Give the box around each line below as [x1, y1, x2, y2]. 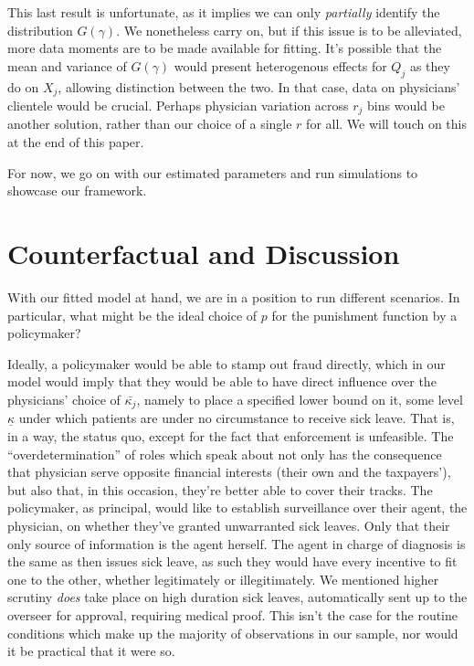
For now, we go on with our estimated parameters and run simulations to [7, 163, 418, 182]
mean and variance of [7, 56, 127, 75]
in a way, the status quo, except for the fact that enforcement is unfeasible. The [7, 427, 454, 445]
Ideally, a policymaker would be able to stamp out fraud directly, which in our [7, 354, 446, 373]
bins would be [367, 96, 445, 115]
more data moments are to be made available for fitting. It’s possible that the [7, 38, 442, 58]
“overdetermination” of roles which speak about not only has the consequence [7, 444, 442, 463]
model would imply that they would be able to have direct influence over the [7, 372, 437, 391]
